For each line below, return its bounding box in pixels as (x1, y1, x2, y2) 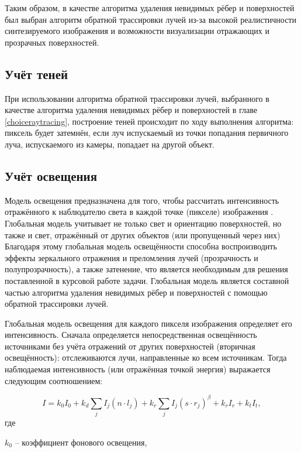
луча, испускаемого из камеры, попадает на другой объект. (5, 138, 214, 150)
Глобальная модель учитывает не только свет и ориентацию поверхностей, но (5, 217, 282, 229)
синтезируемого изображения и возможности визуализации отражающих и (5, 25, 270, 37)
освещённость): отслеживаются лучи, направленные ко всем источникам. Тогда (5, 351, 287, 364)
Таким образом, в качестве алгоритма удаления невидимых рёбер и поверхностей (5, 2, 295, 13)
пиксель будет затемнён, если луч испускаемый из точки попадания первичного (5, 126, 289, 139)
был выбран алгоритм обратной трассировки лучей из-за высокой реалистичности (5, 13, 296, 25)
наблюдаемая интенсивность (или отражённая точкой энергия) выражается (5, 363, 271, 375)
